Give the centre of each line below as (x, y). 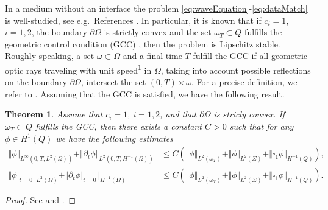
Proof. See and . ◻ (41, 200)
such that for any (262, 126)
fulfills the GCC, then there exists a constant (118, 126)
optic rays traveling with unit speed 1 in (78, 69)
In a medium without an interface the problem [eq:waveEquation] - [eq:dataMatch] (156, 8)
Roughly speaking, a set (50, 56)
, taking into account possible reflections (236, 70)
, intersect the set (113, 82)
